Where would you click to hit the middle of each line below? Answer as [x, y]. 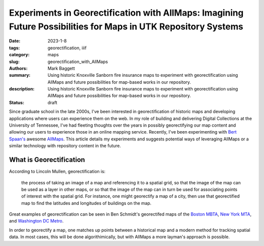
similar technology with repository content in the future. [65, 146]
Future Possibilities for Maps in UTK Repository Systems [126, 26]
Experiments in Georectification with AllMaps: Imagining [126, 13]
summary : [20, 75]
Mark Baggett [61, 68]
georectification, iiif [67, 48]
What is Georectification [47, 160]
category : [19, 55]
